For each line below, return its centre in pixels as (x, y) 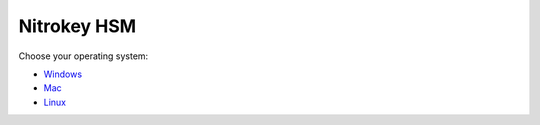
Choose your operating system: (83, 56)
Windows (63, 74)
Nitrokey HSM (77, 26)
